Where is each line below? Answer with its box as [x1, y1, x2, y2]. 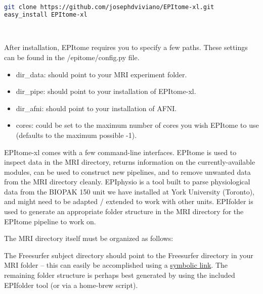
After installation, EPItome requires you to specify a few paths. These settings [4, 42, 248, 53]
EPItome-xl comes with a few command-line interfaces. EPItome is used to [4, 146, 237, 157]
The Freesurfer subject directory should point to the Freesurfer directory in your [4, 250, 253, 260]
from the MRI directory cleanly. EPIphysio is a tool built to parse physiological [4, 176, 250, 187]
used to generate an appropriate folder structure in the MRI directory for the [4, 206, 244, 217]
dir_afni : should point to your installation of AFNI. [16, 103, 177, 113]
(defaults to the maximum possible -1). [16, 129, 137, 140]
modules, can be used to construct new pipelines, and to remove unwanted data [4, 166, 251, 177]
